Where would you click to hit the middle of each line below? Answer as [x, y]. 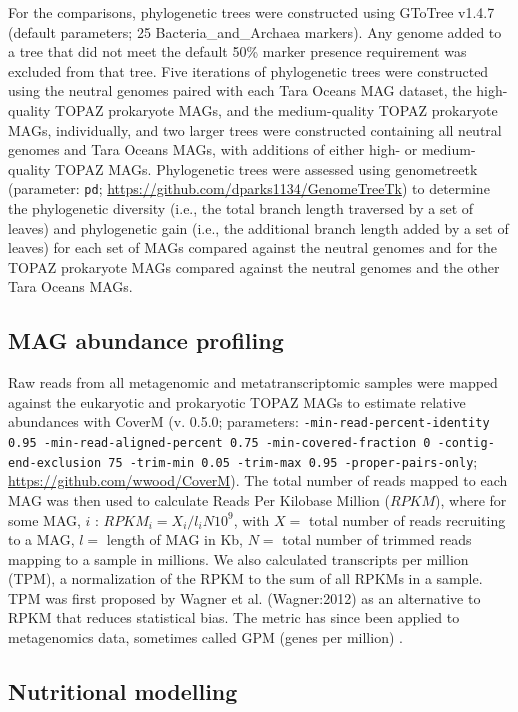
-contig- [466, 443]
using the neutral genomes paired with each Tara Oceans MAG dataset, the [240, 90]
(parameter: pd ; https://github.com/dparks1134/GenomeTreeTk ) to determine [249, 188]
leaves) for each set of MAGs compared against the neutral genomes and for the [253, 247]
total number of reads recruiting [407, 519]
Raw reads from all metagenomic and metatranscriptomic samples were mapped [253, 382]
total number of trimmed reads [377, 539]
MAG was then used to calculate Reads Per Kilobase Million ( [199, 499]
